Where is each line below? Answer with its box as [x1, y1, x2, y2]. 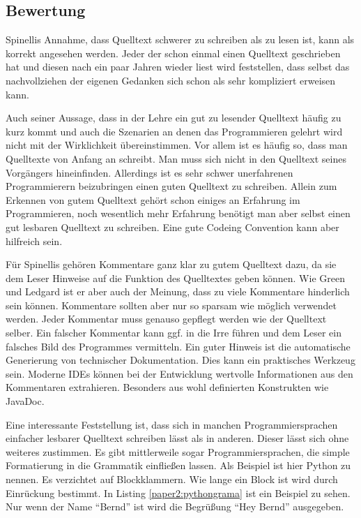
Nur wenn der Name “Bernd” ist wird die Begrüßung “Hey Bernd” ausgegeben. [6, 499, 344, 514]
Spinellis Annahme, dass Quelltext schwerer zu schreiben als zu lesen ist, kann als [6, 32, 355, 47]
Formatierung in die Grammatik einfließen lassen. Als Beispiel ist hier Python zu [6, 458, 351, 473]
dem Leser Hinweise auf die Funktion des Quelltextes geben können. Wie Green [6, 270, 345, 285]
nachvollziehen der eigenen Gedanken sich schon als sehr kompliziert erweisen [6, 73, 336, 87]
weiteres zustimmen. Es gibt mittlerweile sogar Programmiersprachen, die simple [6, 444, 350, 459]
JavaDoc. [6, 394, 45, 408]
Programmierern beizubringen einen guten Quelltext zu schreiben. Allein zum [6, 179, 337, 193]
